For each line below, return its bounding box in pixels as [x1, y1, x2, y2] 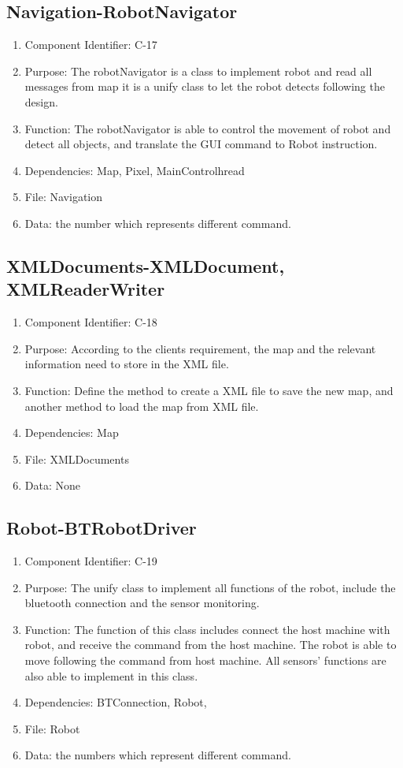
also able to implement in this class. [24, 667, 198, 684]
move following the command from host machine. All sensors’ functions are [24, 652, 386, 669]
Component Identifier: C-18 [24, 314, 157, 330]
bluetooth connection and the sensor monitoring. [24, 595, 260, 611]
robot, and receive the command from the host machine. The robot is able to [24, 636, 397, 653]
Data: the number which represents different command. [24, 214, 291, 231]
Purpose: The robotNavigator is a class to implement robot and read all [24, 62, 372, 79]
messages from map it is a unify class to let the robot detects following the [24, 78, 385, 95]
